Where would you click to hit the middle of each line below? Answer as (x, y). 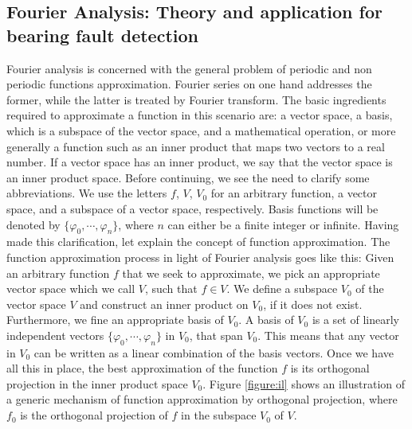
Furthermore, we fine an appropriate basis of (115, 320)
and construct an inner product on (164, 304)
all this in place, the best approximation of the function (142, 368)
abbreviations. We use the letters (87, 193)
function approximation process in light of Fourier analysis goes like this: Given (200, 257)
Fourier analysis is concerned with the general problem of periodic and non (189, 68)
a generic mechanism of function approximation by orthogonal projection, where (202, 399)
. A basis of (266, 320)
